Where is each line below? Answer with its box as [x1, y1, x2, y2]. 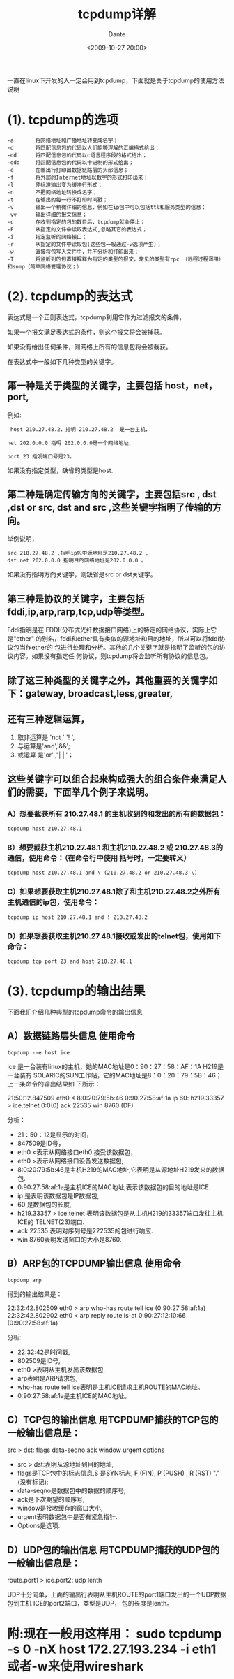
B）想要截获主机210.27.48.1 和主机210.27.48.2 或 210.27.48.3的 [7, 843, 224, 852]
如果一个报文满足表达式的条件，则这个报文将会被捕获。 [7, 328, 166, 336]
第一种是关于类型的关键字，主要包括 [7, 380, 163, 392]
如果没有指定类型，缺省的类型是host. [7, 466, 114, 474]
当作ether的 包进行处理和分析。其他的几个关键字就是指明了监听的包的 [19, 644, 219, 652]
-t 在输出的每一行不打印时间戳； [7, 196, 108, 203]
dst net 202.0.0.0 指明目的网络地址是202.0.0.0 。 [7, 557, 147, 565]
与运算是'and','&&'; [17, 742, 71, 750]
